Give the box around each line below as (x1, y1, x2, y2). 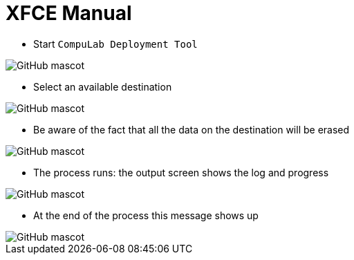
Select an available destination (33, 80, 172, 93)
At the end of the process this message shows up (33, 209, 259, 221)
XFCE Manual (6, 1, 132, 25)
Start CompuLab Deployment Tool (33, 37, 198, 50)
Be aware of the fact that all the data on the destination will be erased (33, 123, 350, 136)
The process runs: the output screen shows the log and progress (33, 166, 329, 178)
